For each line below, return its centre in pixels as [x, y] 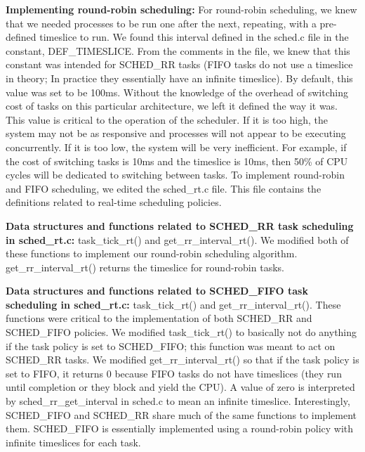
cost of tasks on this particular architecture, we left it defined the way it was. [172, 106]
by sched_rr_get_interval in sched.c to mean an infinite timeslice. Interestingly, [178, 401]
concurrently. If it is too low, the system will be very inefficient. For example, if [176, 147]
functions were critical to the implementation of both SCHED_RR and [159, 318]
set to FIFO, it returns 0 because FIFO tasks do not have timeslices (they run [174, 373]
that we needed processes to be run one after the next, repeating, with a [161, 23]
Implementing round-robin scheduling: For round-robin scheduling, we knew [181, 9]
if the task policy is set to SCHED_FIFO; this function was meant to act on [171, 346]
